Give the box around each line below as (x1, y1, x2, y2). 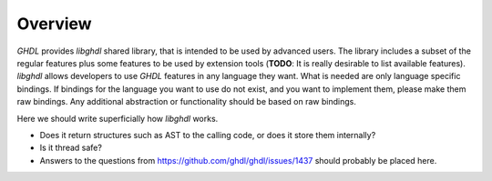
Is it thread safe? (39, 142, 102, 154)
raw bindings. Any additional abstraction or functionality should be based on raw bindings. (16, 96, 357, 107)
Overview (16, 14, 92, 34)
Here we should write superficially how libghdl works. (16, 113, 219, 124)
